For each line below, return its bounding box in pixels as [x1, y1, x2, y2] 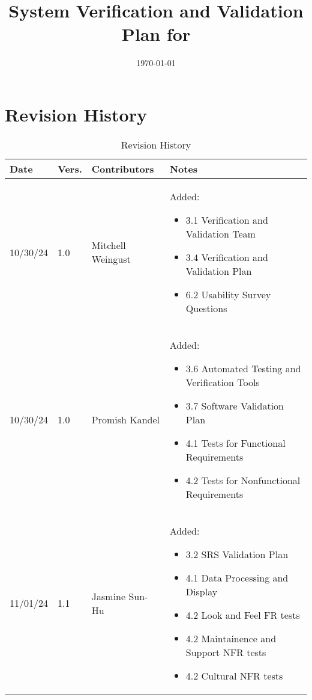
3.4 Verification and [185, 250, 268, 264]
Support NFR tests [185, 645, 266, 659]
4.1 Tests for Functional [185, 435, 286, 450]
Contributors [91, 161, 154, 176]
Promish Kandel [91, 412, 160, 426]
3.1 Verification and [185, 212, 268, 227]
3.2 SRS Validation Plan [185, 547, 289, 561]
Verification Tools [185, 375, 260, 389]
